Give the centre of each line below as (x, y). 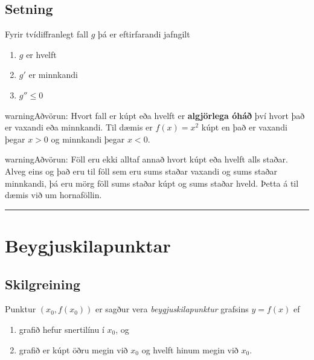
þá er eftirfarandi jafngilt (144, 34)
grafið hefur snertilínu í (62, 329)
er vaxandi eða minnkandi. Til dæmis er (79, 127)
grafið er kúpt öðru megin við (73, 349)
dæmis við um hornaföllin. (53, 195)
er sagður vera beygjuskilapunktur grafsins (172, 309)
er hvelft (41, 54)
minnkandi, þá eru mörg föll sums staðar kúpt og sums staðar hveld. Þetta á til (152, 183)
